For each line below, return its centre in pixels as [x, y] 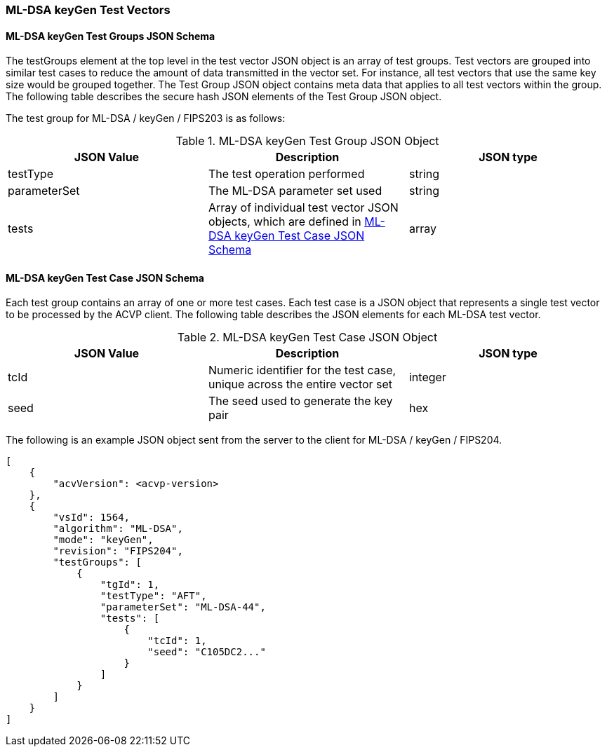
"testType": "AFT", [153, 596]
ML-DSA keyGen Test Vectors [88, 10]
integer [427, 377]
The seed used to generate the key [300, 401]
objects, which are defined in [285, 222]
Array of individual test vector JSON [303, 208]
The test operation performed [286, 174]
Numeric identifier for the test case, [302, 370]
